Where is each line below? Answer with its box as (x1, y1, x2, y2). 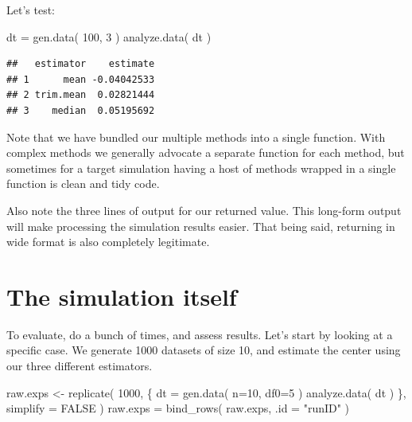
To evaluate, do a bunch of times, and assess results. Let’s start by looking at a (6, 326, 393, 342)
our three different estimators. (6, 358, 153, 374)
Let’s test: (6, 2, 55, 18)
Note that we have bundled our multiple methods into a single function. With (6, 128, 386, 145)
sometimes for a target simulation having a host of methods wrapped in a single (6, 159, 396, 176)
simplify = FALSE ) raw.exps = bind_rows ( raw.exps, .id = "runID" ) (6, 400, 350, 416)
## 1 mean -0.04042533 (6, 73, 155, 85)
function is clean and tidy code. (6, 175, 160, 192)
